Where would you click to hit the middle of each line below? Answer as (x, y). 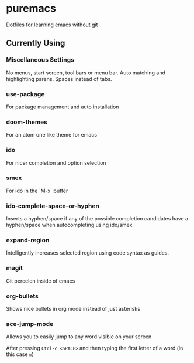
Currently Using (36, 43)
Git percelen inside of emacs (41, 281)
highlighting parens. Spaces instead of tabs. (59, 79)
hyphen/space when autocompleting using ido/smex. (70, 225)
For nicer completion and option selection (56, 162)
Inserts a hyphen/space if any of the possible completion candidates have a (97, 219)
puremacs (31, 9)
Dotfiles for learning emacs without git (52, 25)
